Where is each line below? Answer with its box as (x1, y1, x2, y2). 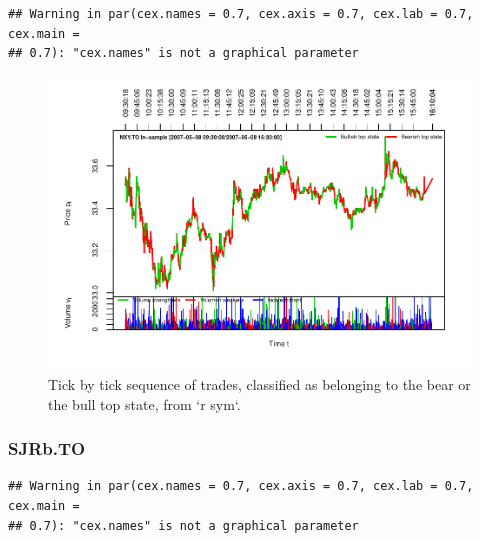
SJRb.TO (8, 436, 86, 461)
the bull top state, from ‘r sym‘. (48, 393, 241, 414)
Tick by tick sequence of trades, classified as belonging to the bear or (48, 373, 471, 394)
